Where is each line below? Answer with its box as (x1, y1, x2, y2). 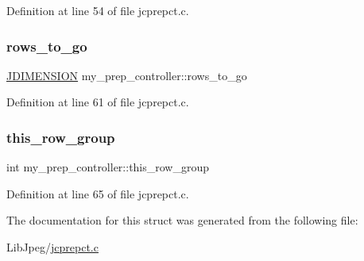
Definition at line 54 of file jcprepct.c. (6, 2, 189, 18)
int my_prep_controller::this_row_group (6, 159, 210, 175)
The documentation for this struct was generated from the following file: (6, 212, 358, 228)
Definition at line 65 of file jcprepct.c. (6, 185, 189, 202)
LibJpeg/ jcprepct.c (6, 239, 99, 255)
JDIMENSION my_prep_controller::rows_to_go (6, 67, 247, 83)
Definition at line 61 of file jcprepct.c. (6, 94, 189, 110)
